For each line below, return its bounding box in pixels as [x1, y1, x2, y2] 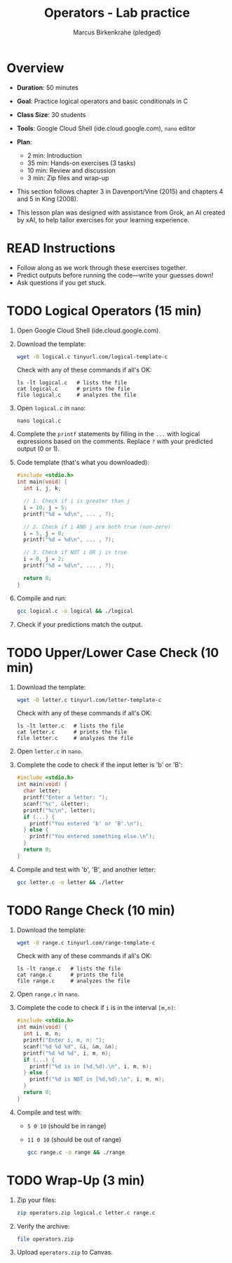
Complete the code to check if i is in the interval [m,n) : [16, 1004, 176, 1012]
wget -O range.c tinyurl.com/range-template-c [16, 939, 156, 946]
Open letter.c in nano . [16, 747, 83, 755]
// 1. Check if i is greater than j [23, 498, 130, 505]
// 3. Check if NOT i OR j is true [23, 549, 128, 556]
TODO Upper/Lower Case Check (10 [6, 644, 219, 661]
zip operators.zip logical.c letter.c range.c [16, 1209, 156, 1216]
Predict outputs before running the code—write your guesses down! [16, 271, 214, 279]
